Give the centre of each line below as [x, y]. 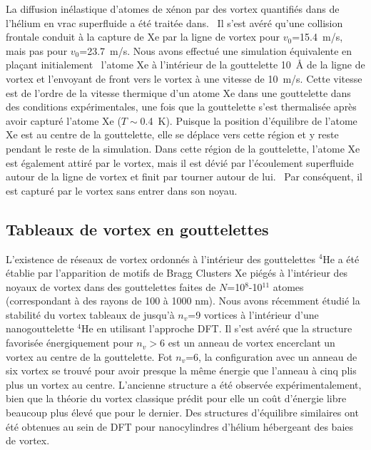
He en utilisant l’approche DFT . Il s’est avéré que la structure [217, 328]
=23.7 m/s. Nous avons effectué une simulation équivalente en [216, 50]
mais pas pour [37, 50]
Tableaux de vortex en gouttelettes [137, 229]
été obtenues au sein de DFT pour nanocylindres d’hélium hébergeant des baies [180, 426]
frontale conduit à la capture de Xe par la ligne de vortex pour [143, 37]
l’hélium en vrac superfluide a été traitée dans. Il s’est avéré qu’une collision [174, 22]
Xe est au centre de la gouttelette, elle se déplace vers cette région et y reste [172, 134]
